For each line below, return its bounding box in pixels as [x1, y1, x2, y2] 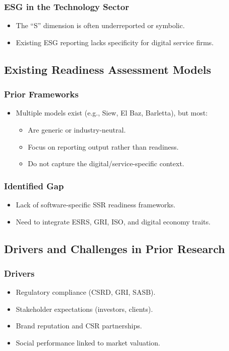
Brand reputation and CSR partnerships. [16, 320, 142, 331]
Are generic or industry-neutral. [28, 125, 126, 135]
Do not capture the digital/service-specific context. [28, 158, 184, 169]
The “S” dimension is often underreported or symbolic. [16, 20, 185, 31]
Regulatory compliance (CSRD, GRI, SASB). [16, 287, 156, 297]
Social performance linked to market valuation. [16, 337, 160, 347]
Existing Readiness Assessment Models [4, 61, 211, 77]
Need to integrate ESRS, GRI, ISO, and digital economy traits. [16, 216, 211, 226]
